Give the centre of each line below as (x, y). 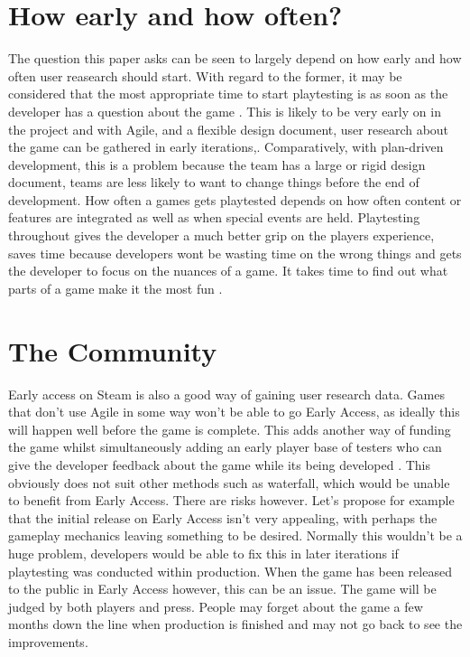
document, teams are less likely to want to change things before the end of (214, 182)
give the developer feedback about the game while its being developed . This (220, 464)
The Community (113, 350)
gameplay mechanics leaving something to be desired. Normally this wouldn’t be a (235, 535)
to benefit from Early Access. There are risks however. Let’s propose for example (231, 500)
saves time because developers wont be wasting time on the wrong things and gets (235, 253)
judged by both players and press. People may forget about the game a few (216, 606)
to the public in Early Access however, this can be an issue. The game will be (222, 589)
